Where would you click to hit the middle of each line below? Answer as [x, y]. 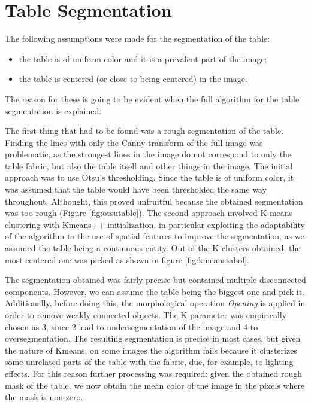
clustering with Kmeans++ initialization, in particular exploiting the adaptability [155, 224]
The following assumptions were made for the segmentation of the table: [138, 39]
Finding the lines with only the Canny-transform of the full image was [134, 142]
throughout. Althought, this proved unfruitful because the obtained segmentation [154, 201]
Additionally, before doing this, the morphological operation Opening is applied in [155, 303]
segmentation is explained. [53, 110]
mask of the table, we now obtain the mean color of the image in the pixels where [155, 385]
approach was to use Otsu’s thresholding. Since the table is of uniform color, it [150, 177]
